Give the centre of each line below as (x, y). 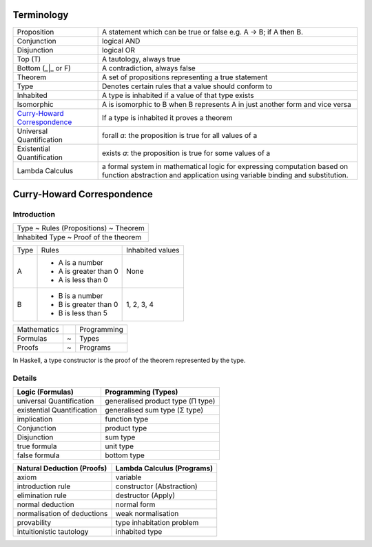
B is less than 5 (83, 313)
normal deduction (46, 505)
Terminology (41, 15)
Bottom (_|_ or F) (44, 68)
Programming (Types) (142, 392)
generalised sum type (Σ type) (154, 410)
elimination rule (42, 495)
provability (34, 523)
